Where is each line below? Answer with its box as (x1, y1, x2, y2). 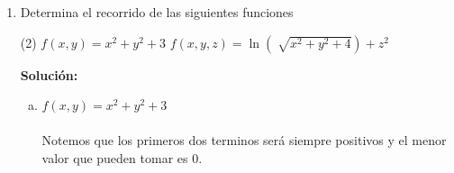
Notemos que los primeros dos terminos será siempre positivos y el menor (41, 131, 447, 150)
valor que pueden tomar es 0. (41, 148, 203, 167)
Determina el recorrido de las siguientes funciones (20, 3, 294, 21)
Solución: (20, 65, 78, 84)
